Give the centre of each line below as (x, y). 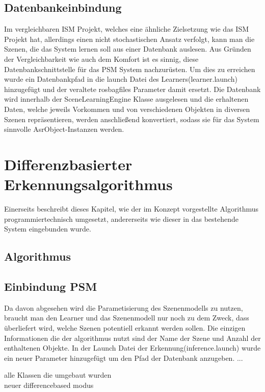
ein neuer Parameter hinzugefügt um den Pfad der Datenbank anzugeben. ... (124, 358)
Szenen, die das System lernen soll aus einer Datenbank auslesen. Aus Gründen (128, 49)
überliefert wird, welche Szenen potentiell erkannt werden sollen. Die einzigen (125, 328)
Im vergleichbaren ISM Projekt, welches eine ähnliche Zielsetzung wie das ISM (127, 29)
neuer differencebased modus (49, 385)
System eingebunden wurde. (48, 229)
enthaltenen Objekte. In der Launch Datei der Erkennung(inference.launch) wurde (132, 348)
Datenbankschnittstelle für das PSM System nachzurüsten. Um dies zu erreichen (130, 69)
